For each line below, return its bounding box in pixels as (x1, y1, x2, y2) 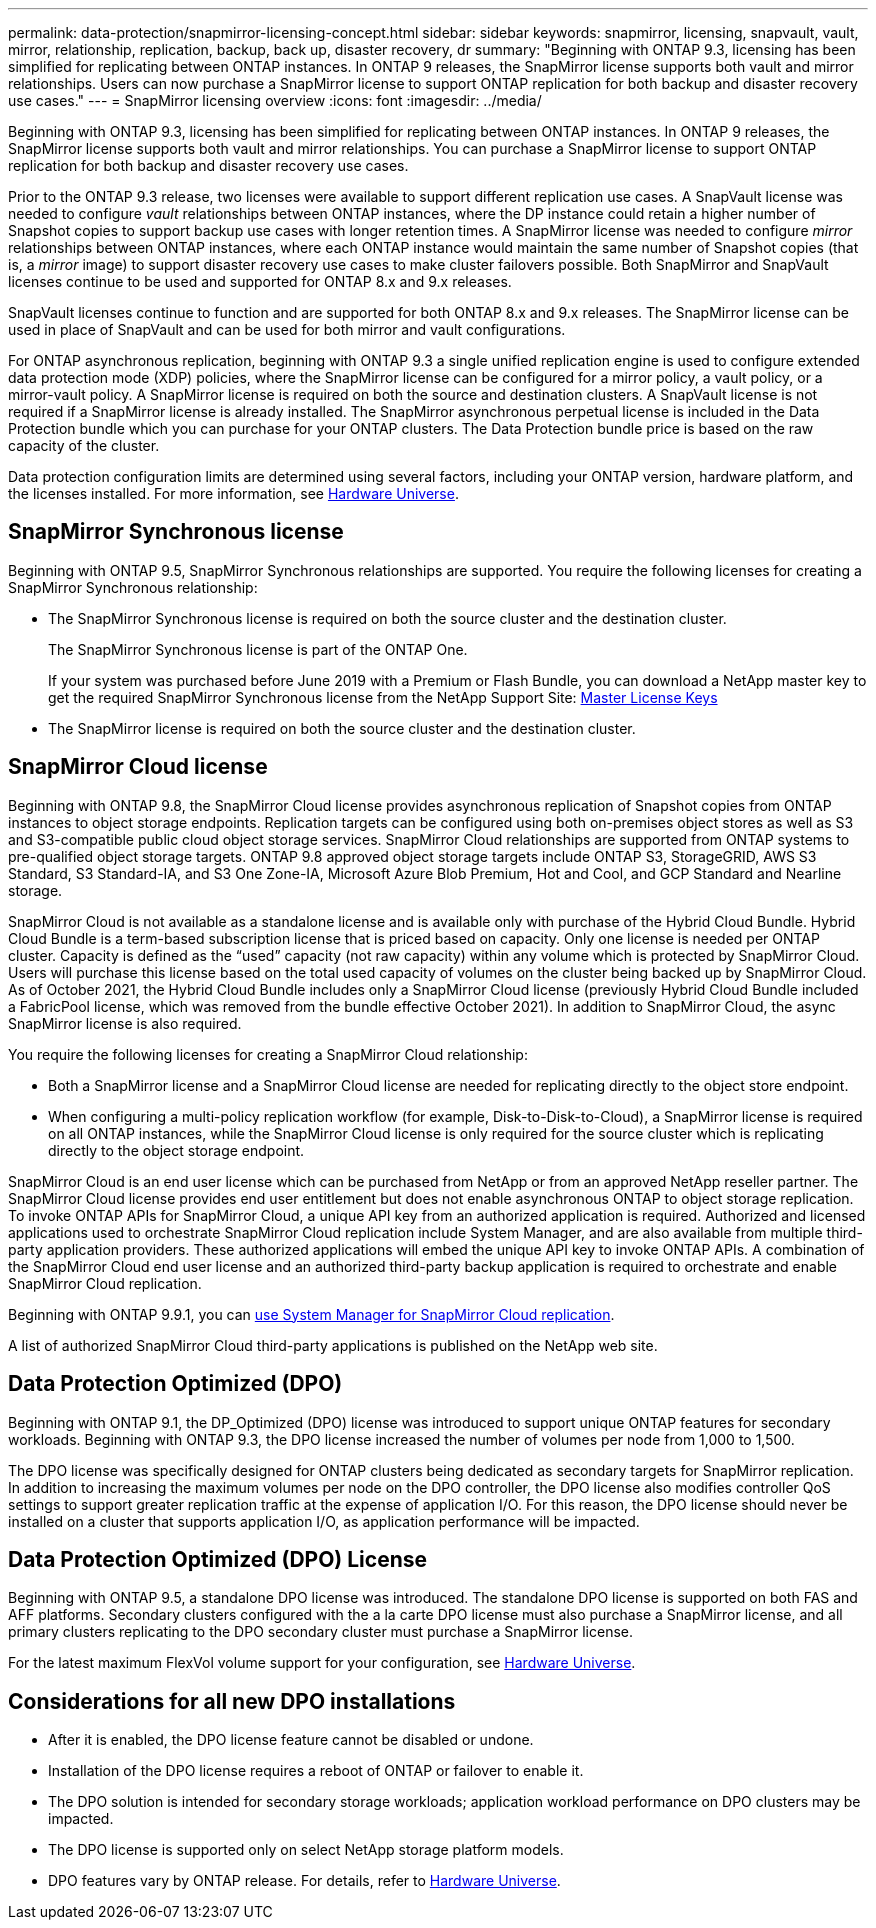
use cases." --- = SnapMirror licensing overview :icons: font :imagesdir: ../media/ (8, 92, 542, 109)
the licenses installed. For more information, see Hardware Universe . (8, 485, 459, 502)
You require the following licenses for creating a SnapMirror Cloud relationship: (8, 1045, 528, 1063)
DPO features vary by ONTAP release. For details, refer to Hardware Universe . (48, 1872, 561, 1890)
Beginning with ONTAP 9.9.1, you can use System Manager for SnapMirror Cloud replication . (8, 1305, 615, 1323)
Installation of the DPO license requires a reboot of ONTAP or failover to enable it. (48, 1762, 584, 1780)
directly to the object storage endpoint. (48, 1141, 305, 1159)
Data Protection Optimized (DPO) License (8, 1546, 428, 1572)
